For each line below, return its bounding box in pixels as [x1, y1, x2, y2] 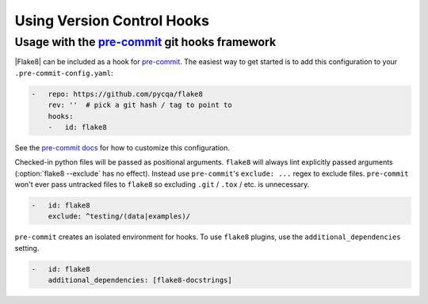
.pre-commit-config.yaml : [14, 68, 113, 78]
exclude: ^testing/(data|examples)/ [48, 212, 190, 221]
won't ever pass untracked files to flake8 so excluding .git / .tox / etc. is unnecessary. [14, 180, 310, 189]
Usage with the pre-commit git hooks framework [14, 35, 277, 49]
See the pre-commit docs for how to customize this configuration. [14, 142, 230, 152]
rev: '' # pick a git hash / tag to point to [48, 101, 233, 110]
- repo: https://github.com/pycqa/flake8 [31, 89, 204, 98]
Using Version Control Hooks [14, 12, 210, 29]
